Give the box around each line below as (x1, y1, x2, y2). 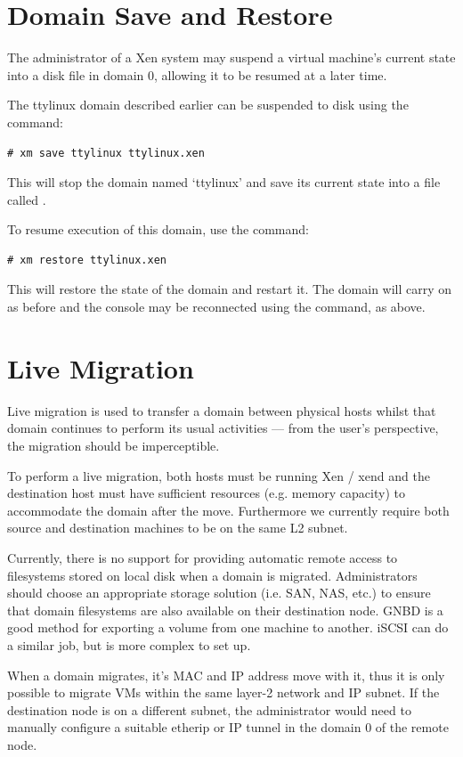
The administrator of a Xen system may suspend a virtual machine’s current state (7, 48, 456, 67)
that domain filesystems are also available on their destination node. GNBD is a (7, 600, 443, 619)
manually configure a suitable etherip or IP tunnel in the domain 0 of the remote (7, 718, 449, 737)
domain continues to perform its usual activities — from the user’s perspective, (7, 419, 439, 437)
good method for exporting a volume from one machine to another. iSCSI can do (7, 618, 449, 637)
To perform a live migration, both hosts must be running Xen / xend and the (7, 466, 430, 484)
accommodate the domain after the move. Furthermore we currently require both (7, 501, 450, 519)
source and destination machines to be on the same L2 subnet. (7, 518, 348, 537)
